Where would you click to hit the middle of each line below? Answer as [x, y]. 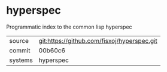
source [19, 40]
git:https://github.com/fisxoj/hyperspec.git [98, 40]
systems [21, 60]
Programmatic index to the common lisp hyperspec [69, 27]
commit [20, 50]
